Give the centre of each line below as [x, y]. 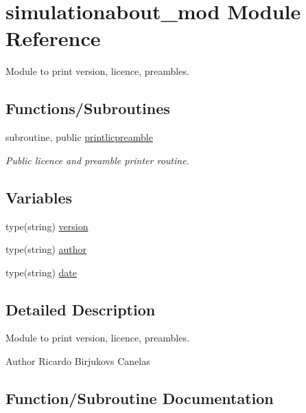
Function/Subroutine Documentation [140, 398]
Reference [53, 38]
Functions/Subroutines [88, 108]
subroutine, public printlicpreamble [79, 137]
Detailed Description [81, 309]
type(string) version [47, 226]
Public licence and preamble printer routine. [97, 160]
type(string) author [46, 249]
